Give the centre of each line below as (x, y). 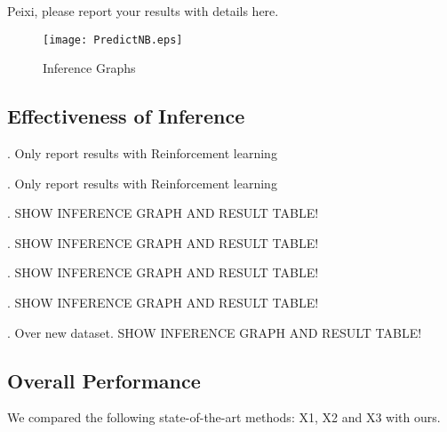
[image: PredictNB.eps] (113, 40)
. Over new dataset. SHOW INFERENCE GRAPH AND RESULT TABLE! (215, 332)
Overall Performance (104, 380)
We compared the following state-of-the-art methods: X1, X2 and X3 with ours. (224, 417)
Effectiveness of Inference (126, 116)
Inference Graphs (89, 68)
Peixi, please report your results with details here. (143, 11)
